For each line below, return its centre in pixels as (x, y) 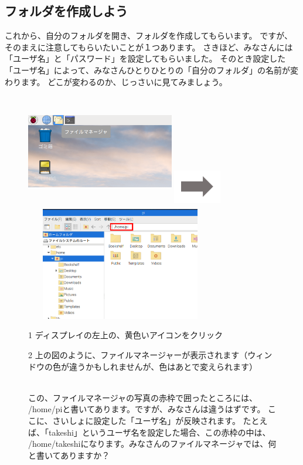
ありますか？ (85, 455)
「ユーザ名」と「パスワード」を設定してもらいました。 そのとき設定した (145, 58)
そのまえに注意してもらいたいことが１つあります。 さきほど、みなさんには (149, 47)
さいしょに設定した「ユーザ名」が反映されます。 (146, 420)
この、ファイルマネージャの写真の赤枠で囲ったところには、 (143, 397)
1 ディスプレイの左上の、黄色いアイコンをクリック (125, 335)
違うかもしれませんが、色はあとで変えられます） (163, 366)
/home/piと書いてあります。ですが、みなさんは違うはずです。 (147, 409)
